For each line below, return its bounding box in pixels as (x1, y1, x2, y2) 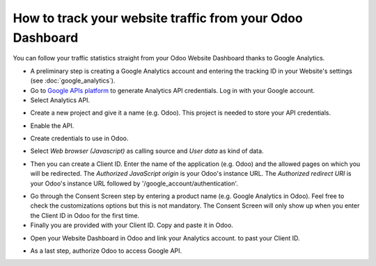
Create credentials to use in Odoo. (30, 134, 129, 142)
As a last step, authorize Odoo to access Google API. (30, 247, 182, 255)
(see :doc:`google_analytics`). (30, 76, 116, 85)
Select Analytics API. (30, 96, 91, 104)
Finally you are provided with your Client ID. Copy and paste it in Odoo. (30, 221, 233, 229)
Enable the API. (30, 122, 75, 130)
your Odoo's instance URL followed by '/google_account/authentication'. (30, 179, 238, 188)
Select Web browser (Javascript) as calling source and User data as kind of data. (30, 147, 264, 156)
